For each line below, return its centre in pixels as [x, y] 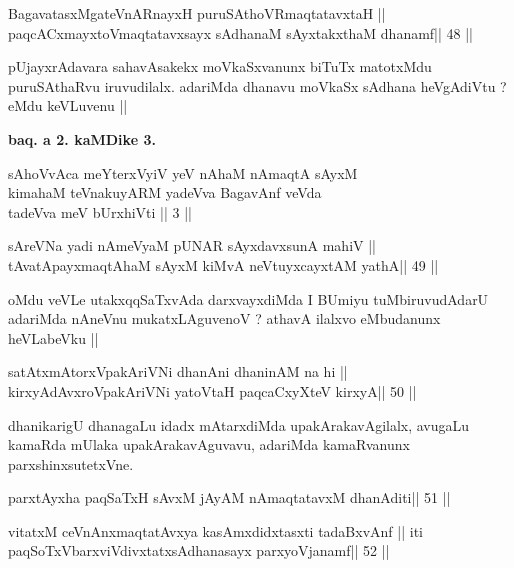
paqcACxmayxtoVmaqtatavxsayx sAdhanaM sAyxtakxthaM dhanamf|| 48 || [241, 32]
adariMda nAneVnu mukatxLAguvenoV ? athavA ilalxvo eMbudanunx [224, 318]
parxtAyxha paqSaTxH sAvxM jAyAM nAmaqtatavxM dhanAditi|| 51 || [229, 497]
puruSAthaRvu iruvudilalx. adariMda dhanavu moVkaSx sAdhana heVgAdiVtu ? [257, 85]
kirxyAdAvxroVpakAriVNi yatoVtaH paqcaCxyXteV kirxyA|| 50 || [212, 390]
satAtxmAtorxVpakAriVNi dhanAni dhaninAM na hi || [178, 371]
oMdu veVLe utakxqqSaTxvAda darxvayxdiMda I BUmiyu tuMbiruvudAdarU [248, 298]
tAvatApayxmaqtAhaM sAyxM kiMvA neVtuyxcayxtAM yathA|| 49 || [223, 264]
